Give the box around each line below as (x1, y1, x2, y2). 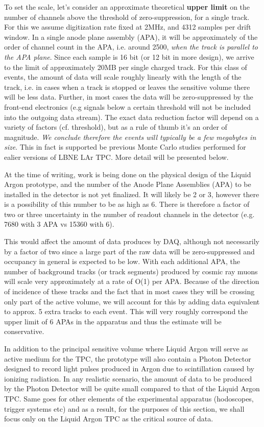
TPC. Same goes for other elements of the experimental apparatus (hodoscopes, (4, 393, 254, 404)
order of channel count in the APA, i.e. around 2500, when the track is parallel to (4, 41, 258, 52)
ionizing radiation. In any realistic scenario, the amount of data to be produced (4, 373, 252, 384)
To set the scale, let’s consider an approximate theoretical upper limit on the (4, 2, 250, 12)
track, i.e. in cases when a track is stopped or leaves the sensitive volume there (4, 81, 250, 92)
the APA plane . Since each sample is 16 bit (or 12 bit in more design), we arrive (4, 51, 254, 62)
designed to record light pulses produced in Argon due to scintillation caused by (4, 363, 254, 374)
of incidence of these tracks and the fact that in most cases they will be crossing (4, 286, 255, 297)
